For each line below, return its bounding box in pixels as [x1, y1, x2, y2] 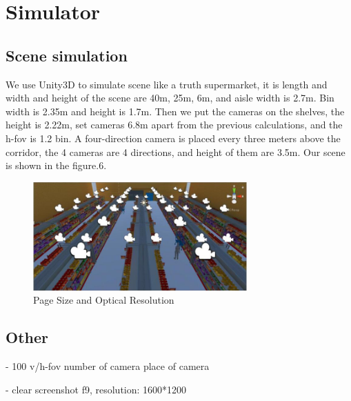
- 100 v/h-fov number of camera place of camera [6, 359, 210, 373]
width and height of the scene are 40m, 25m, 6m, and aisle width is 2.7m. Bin [6, 90, 334, 105]
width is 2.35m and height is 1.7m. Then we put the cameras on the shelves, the [6, 104, 345, 118]
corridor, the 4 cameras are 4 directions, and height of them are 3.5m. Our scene [6, 144, 345, 159]
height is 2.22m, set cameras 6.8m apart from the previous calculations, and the [6, 117, 343, 132]
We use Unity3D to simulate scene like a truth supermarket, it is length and [6, 77, 328, 91]
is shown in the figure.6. [6, 158, 107, 173]
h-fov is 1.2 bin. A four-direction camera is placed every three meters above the [6, 130, 341, 145]
